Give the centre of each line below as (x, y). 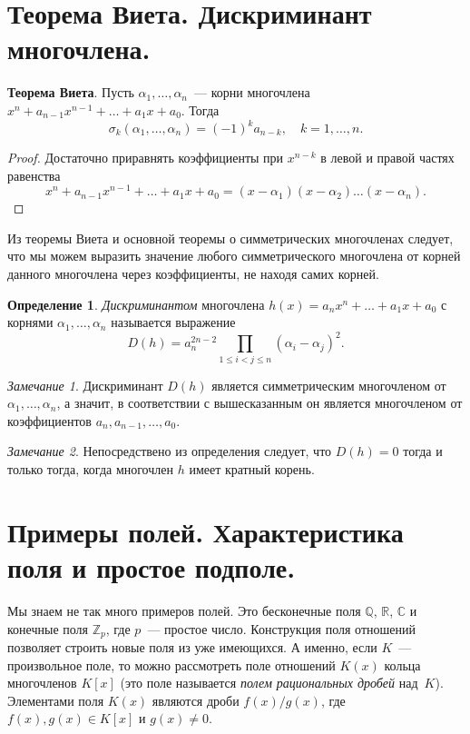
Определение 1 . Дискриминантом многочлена (136, 304)
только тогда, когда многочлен (90, 469)
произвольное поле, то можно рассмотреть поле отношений (171, 665)
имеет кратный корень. (252, 469)
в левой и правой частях (387, 157)
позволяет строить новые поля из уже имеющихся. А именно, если (192, 646)
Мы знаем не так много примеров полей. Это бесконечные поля (184, 610)
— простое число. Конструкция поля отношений (282, 628)
